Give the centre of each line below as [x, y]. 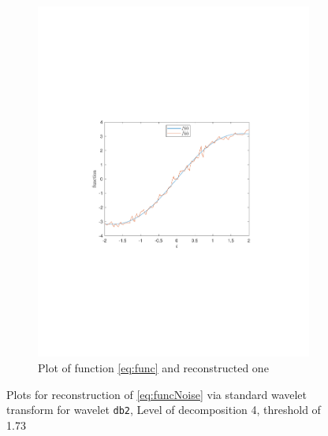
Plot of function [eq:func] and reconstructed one [153, 367]
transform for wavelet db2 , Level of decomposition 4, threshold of [164, 410]
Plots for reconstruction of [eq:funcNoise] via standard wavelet [157, 394]
